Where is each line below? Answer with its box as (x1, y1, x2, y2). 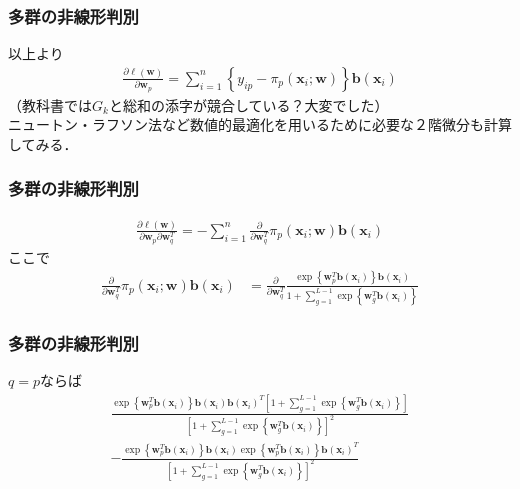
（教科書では (8, 94, 92, 115)
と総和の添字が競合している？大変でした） (108, 94, 389, 115)
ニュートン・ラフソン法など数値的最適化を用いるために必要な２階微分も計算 (8, 114, 512, 135)
